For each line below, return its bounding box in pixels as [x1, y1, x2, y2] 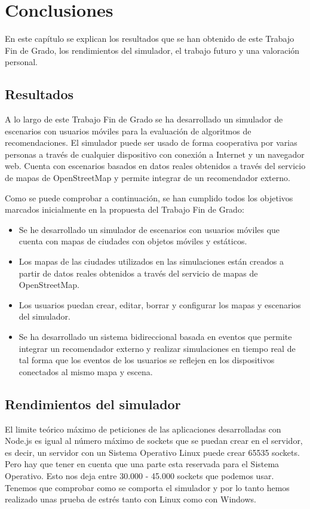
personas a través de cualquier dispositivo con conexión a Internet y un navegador [5, 148, 305, 160]
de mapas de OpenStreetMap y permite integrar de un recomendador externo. [5, 171, 290, 184]
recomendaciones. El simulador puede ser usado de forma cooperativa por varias [5, 136, 297, 149]
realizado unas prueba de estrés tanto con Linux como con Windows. [5, 493, 256, 505]
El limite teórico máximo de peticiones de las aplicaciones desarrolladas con [5, 422, 281, 435]
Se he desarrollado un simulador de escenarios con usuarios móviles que [19, 223, 280, 235]
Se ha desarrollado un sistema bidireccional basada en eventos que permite [19, 330, 292, 343]
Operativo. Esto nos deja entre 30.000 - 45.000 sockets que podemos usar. [5, 469, 274, 482]
